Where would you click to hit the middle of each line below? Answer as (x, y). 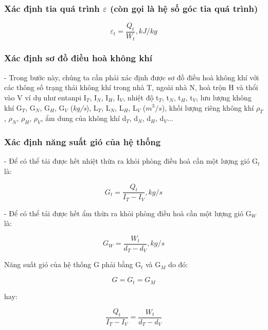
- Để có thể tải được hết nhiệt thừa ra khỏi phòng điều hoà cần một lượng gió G (131, 161)
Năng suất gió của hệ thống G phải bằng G (73, 264)
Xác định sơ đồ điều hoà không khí (78, 58)
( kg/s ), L (84, 107)
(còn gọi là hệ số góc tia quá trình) (184, 8)
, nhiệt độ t (141, 97)
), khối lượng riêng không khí (208, 107)
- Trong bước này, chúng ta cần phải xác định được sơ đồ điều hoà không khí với (132, 77)
